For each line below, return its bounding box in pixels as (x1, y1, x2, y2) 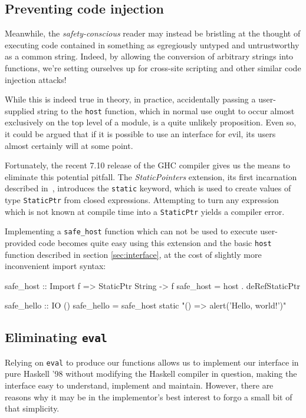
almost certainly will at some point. (5, 139, 133, 151)
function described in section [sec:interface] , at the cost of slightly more (5, 248, 262, 260)
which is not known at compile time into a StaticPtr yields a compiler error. (5, 205, 285, 217)
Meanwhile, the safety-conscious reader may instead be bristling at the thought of (5, 27, 301, 39)
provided (5, 237, 36, 249)
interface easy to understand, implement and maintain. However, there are (5, 379, 274, 392)
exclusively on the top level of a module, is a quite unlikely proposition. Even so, (5, 116, 297, 128)
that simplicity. (5, 402, 60, 414)
